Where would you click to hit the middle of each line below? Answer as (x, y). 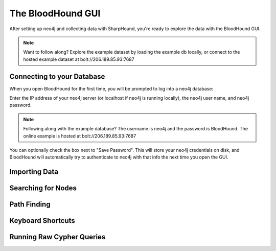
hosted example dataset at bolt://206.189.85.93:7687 (79, 59)
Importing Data (34, 172)
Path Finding (30, 204)
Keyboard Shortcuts (42, 221)
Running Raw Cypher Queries (57, 237)
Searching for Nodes (43, 188)
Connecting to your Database (57, 76)
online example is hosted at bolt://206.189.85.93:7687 (80, 136)
